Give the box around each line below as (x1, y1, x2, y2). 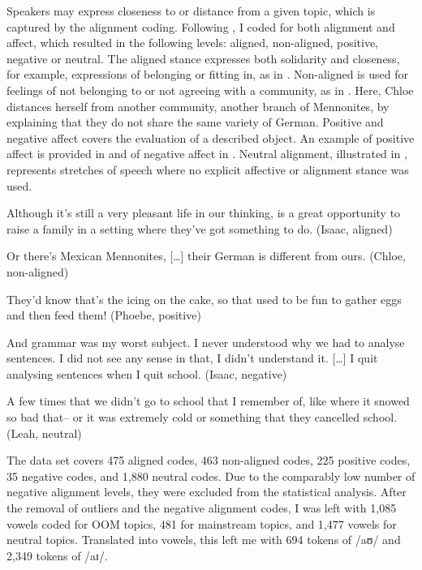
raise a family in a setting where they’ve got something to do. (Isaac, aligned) (6, 220, 393, 237)
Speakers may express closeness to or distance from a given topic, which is (6, 2, 376, 19)
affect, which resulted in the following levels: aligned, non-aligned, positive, (6, 34, 379, 51)
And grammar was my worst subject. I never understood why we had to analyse (6, 333, 405, 350)
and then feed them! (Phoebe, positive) (6, 306, 201, 324)
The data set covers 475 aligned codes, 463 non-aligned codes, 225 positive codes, (6, 452, 411, 469)
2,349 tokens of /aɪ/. (6, 546, 108, 564)
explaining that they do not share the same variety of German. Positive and (6, 114, 384, 131)
